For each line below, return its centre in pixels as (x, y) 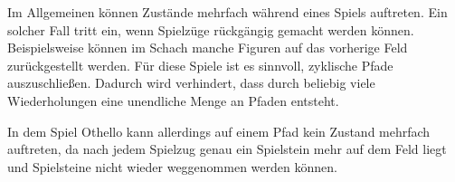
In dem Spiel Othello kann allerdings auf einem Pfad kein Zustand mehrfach (219, 131)
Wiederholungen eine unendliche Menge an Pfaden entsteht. (173, 100)
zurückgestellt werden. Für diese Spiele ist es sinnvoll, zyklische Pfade (200, 65)
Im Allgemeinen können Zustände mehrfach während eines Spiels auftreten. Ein (227, 12)
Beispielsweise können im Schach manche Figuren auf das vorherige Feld (208, 48)
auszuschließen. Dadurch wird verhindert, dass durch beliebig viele (191, 83)
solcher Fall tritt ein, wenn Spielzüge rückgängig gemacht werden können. (211, 29)
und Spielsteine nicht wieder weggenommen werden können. (172, 166)
